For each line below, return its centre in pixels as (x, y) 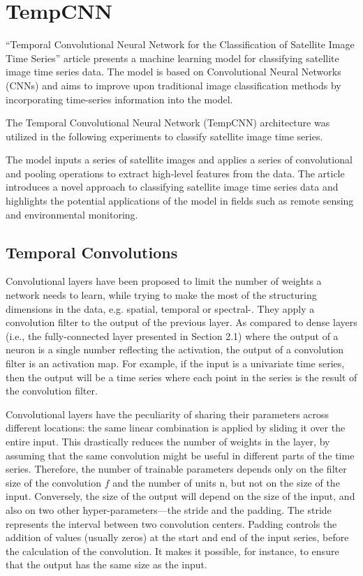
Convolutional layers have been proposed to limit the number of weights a (164, 281)
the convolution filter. (52, 391)
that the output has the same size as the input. (106, 564)
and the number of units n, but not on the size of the (226, 482)
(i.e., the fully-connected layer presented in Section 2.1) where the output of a (172, 335)
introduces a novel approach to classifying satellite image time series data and (172, 187)
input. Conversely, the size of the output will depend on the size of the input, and (180, 496)
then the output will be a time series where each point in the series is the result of (181, 377)
